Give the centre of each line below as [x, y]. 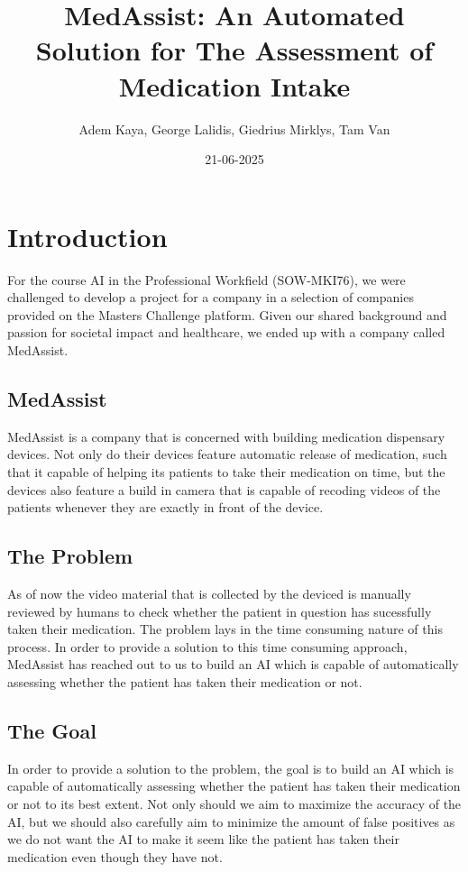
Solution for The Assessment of [234, 50]
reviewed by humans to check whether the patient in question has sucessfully [220, 611]
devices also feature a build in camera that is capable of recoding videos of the [224, 489]
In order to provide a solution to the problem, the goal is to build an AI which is [231, 768]
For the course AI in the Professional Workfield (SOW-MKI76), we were [206, 279]
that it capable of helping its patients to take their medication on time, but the [226, 471]
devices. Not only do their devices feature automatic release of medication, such [227, 454]
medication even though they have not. [115, 856]
